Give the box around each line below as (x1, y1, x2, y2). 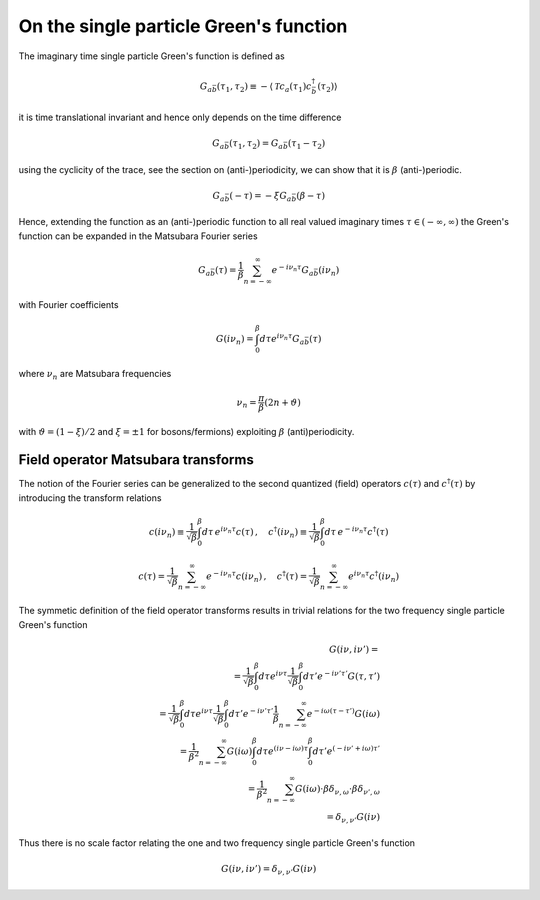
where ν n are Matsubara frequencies (18, 367, 172, 382)
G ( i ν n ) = (215, 333, 254, 347)
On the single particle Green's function (18, 15, 348, 37)
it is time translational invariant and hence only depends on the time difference (18, 111, 342, 123)
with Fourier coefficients (18, 298, 119, 310)
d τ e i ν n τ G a (259, 331, 305, 347)
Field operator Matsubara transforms (18, 451, 254, 469)
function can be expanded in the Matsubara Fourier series (18, 230, 259, 242)
